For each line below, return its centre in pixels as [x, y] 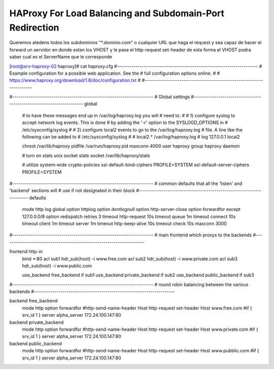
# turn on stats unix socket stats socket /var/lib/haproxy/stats [86, 156]
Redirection [34, 27]
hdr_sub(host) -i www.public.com [57, 266]
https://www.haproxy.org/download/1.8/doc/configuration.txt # [75, 80]
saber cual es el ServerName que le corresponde [61, 57]
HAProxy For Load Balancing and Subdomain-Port [117, 13]
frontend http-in [26, 252]
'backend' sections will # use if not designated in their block [72, 191]
